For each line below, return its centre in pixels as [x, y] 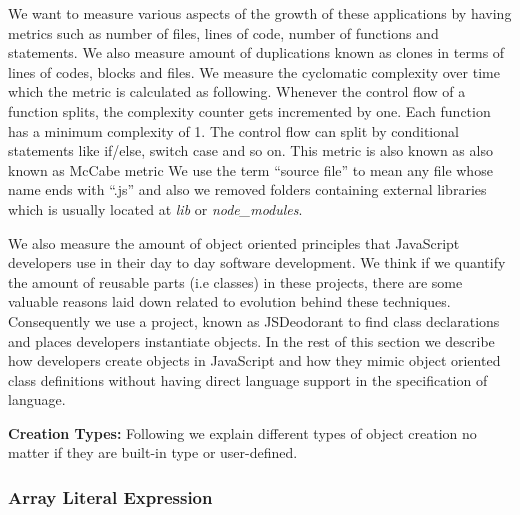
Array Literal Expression [110, 496]
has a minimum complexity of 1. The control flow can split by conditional [233, 130]
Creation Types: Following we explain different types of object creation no [242, 432]
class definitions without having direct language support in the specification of [248, 379]
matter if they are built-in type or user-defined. [153, 452]
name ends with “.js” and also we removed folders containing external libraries [247, 189]
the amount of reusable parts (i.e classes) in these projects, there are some [235, 281]
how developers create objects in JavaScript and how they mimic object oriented [254, 360]
